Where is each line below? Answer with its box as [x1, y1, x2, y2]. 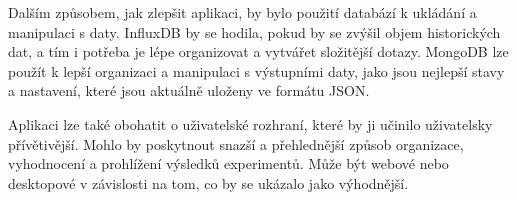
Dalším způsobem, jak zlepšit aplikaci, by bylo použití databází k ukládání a [8, 2, 477, 22]
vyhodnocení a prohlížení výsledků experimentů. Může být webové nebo [8, 153, 449, 174]
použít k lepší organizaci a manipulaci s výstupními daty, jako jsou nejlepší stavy [8, 60, 505, 81]
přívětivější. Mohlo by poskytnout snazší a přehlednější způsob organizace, [8, 133, 464, 154]
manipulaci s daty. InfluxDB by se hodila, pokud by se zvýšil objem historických [8, 21, 501, 42]
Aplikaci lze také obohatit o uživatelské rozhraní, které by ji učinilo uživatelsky [8, 113, 493, 134]
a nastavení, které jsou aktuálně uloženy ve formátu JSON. [8, 80, 370, 101]
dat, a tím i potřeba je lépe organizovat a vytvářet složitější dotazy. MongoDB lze [8, 41, 509, 62]
